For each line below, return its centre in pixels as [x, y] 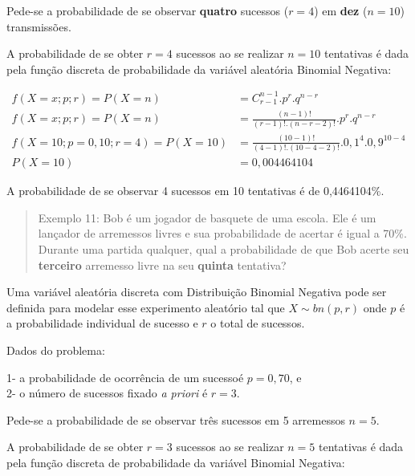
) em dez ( [341, 10]
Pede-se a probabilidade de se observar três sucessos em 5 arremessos [176, 419]
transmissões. [39, 26]
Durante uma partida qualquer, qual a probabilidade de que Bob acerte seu [224, 249]
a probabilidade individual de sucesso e [102, 323]
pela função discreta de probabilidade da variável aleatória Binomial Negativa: [199, 69]
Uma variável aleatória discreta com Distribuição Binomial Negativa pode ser [197, 292]
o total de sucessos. [258, 323]
